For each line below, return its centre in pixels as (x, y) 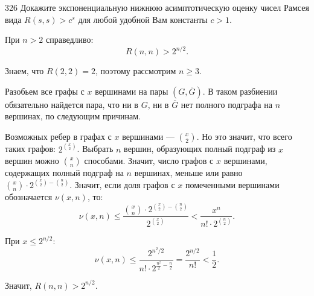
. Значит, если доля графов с (122, 185)
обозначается (29, 197)
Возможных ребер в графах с (58, 137)
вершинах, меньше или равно (188, 173)
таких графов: (30, 149)
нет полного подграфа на (226, 104)
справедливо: (69, 39)
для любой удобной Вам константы (143, 19)
